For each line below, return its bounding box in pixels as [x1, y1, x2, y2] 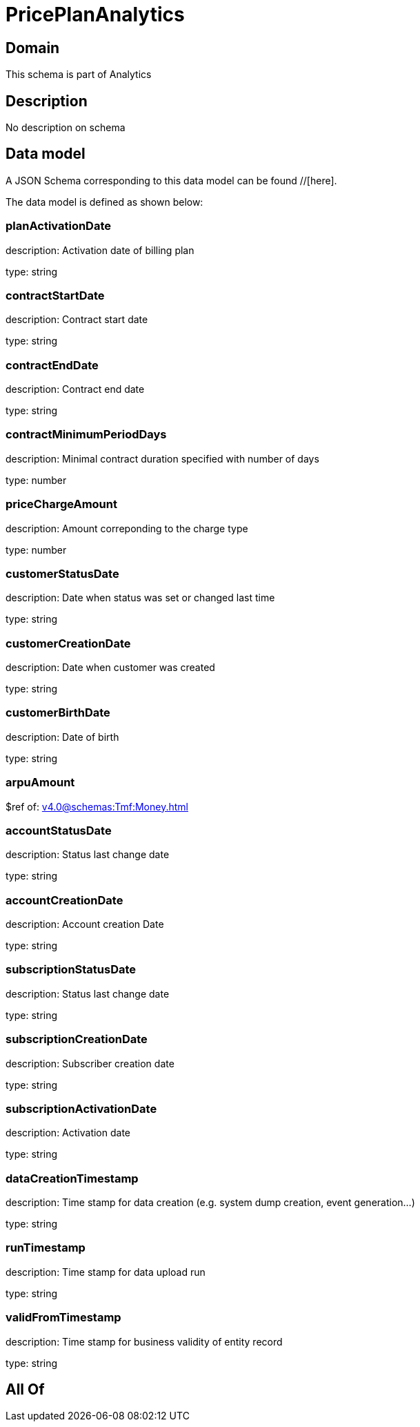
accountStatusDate [6, 823, 112, 837]
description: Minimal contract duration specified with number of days [6, 452, 319, 465]
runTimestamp [6, 1241, 86, 1255]
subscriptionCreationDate [6, 1032, 148, 1047]
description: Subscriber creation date [6, 1057, 174, 1069]
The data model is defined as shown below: [6, 195, 203, 208]
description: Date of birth [6, 730, 119, 743]
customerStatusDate [6, 566, 119, 581]
